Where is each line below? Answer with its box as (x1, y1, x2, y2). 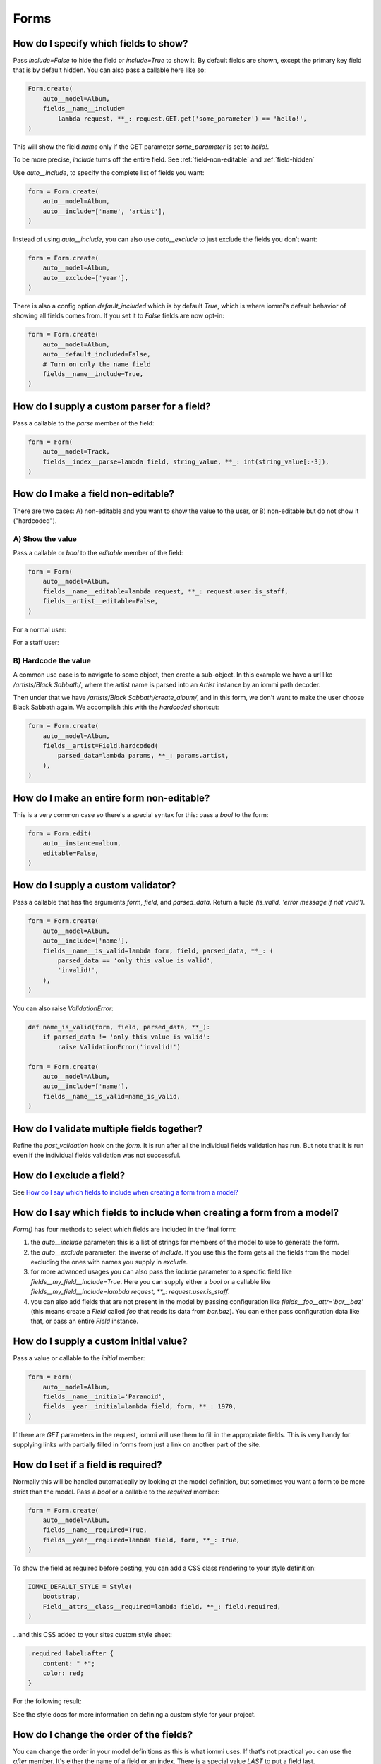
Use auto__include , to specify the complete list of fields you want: (13, 168, 205, 176)
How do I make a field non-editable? (13, 488, 174, 500)
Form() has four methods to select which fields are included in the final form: (13, 1225, 236, 1233)
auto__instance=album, (42, 840, 121, 847)
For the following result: (13, 1697, 83, 1705)
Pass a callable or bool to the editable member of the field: (13, 549, 183, 557)
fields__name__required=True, (42, 1526, 147, 1534)
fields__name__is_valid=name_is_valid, (42, 1092, 181, 1100)
